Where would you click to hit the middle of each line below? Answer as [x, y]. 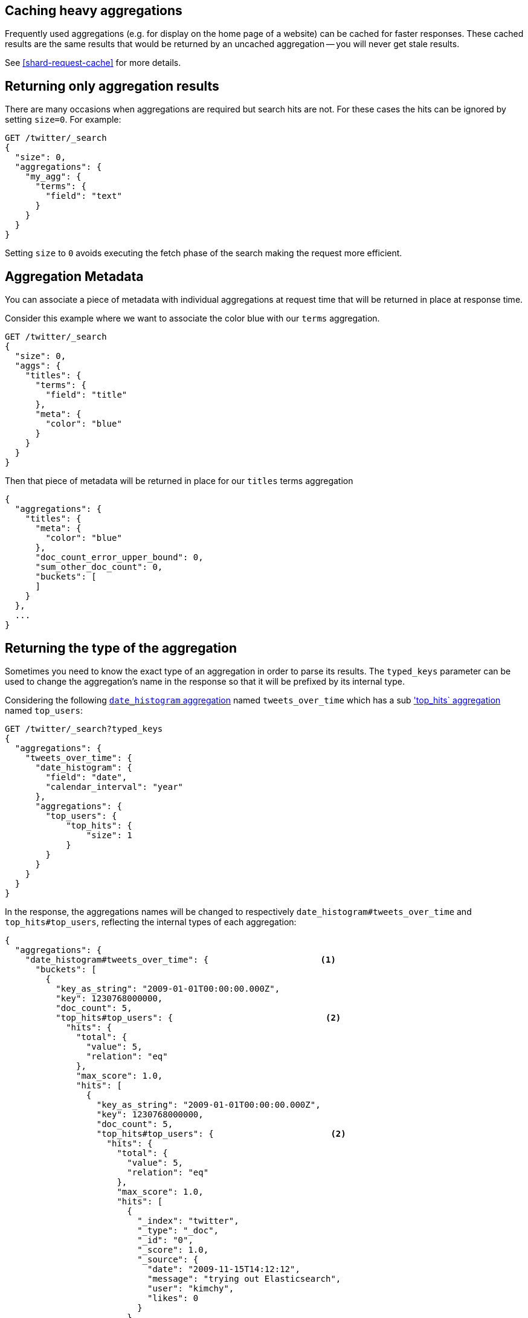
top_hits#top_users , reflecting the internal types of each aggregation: [151, 922]
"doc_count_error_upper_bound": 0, [119, 557]
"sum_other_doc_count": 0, [99, 567]
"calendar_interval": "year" [114, 787]
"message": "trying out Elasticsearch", [244, 1278]
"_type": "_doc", [178, 1230]
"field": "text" [84, 196]
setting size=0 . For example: [63, 120]
